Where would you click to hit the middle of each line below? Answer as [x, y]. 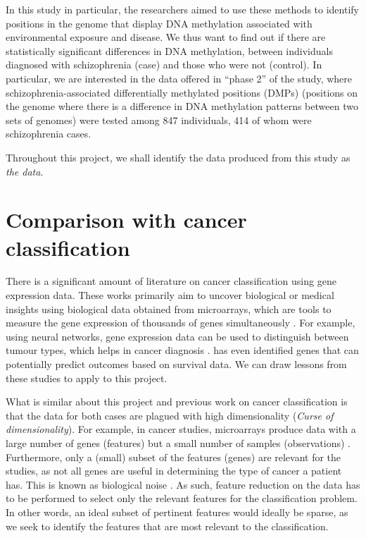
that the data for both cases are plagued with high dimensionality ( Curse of [170, 415]
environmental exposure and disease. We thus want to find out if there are [166, 37]
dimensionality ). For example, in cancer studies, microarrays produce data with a [181, 429]
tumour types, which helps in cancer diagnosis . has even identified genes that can [182, 350]
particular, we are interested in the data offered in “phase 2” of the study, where [179, 78]
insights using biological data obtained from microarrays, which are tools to [169, 308]
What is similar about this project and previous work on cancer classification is [177, 402]
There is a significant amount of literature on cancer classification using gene [171, 281]
